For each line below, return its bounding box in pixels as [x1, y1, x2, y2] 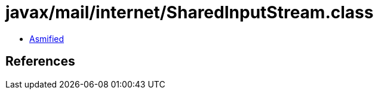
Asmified [29, 33, 64, 44]
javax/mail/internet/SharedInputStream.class [5, 2, 374, 22]
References [5, 54, 75, 69]
